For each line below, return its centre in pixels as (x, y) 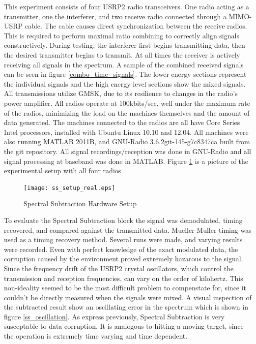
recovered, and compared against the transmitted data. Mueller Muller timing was (128, 230)
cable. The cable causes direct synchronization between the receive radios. (136, 26)
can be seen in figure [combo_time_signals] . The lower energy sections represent (125, 74)
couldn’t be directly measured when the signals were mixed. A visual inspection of (128, 297)
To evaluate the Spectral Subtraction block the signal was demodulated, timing (123, 220)
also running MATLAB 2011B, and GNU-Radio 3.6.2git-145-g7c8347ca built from (127, 141)
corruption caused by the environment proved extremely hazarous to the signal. (124, 259)
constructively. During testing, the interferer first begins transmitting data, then (125, 45)
